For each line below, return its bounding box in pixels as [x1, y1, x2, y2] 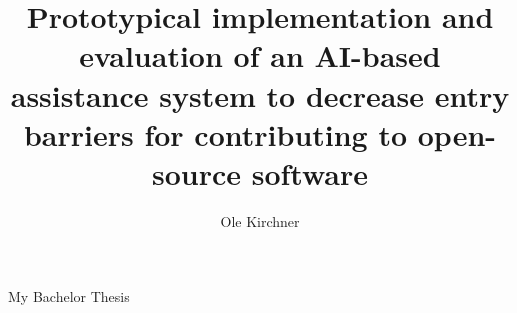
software [251, 152, 369, 193]
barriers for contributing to [23, 113, 408, 154]
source [151, 152, 241, 193]
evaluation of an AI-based [79, 35, 441, 76]
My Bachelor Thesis [8, 286, 130, 307]
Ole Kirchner [220, 210, 300, 231]
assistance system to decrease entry [10, 74, 510, 115]
